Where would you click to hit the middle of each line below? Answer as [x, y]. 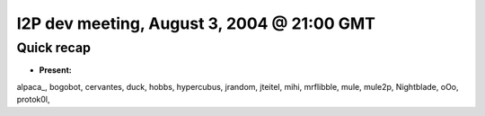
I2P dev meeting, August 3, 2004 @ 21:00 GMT [196, 23]
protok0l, [33, 100]
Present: [55, 70]
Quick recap [54, 48]
